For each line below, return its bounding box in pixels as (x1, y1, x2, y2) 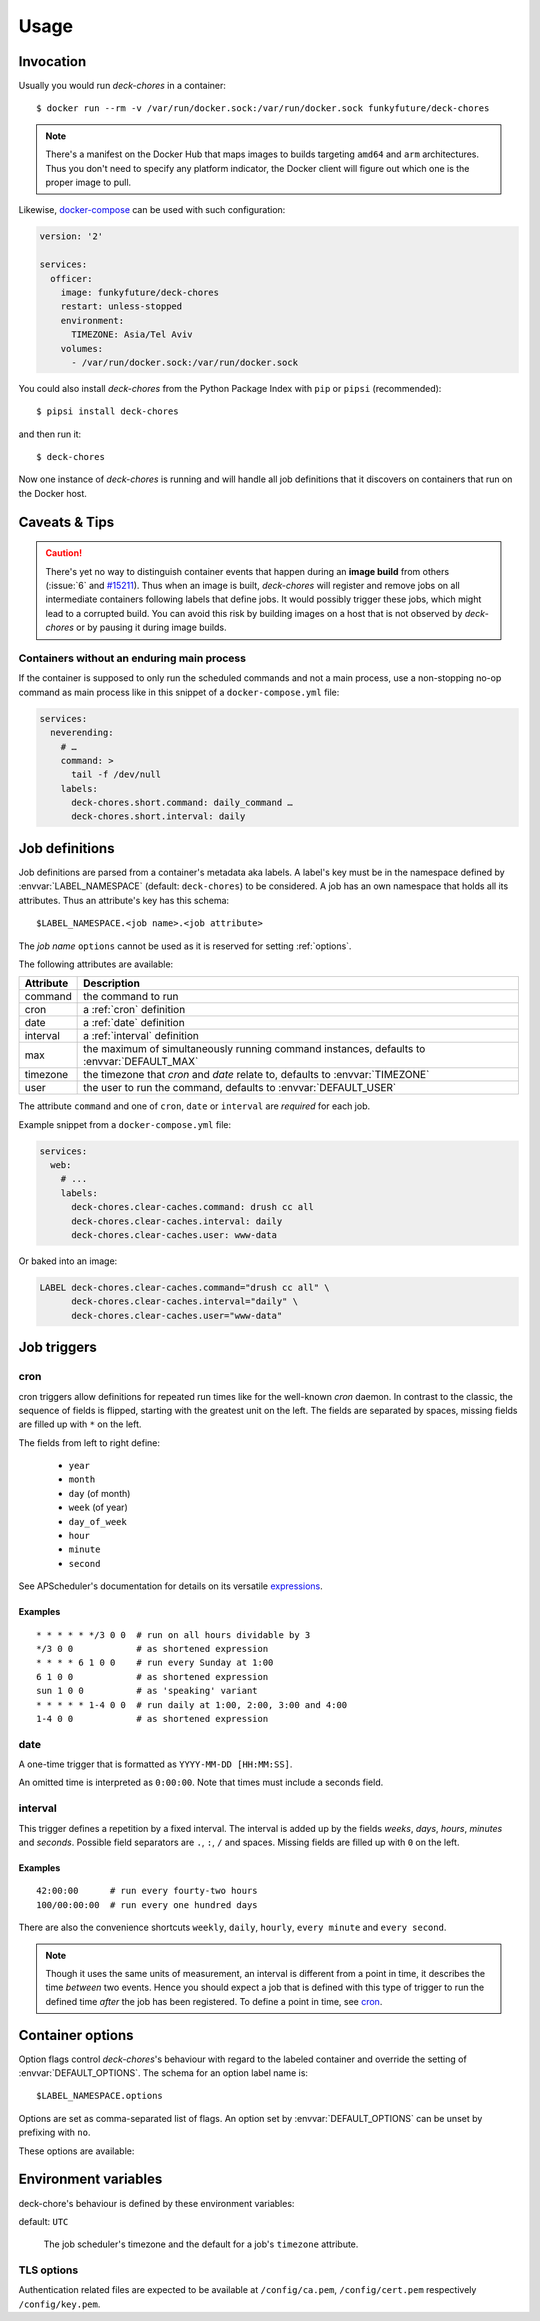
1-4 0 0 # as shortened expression (36, 1713, 269, 1724)
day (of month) (68, 1487, 131, 1499)
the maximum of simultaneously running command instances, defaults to (83, 1042, 426, 1056)
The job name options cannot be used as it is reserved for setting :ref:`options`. (18, 940, 352, 952)
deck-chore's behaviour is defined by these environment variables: (18, 2197, 295, 2209)
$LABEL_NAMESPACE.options (36, 2090, 164, 2102)
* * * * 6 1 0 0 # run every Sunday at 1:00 (36, 1657, 274, 1669)
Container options (18, 2026, 134, 2044)
